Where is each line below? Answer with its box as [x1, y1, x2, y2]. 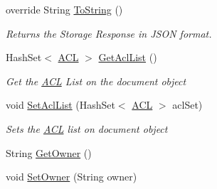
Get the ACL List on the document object [6, 73, 186, 88]
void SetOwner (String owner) [6, 169, 137, 184]
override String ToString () [6, 2, 123, 16]
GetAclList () [98, 50, 157, 65]
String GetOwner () [6, 145, 92, 160]
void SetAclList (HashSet [6, 97, 115, 112]
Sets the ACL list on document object [6, 121, 168, 136]
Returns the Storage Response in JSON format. [6, 26, 212, 40]
